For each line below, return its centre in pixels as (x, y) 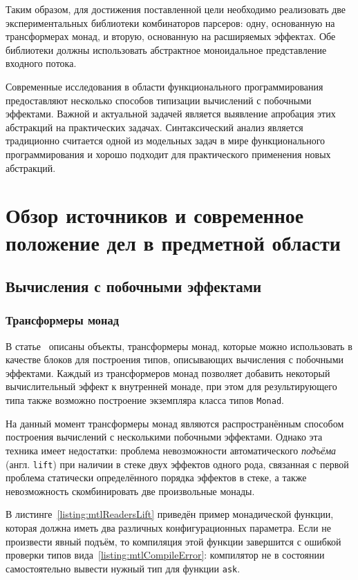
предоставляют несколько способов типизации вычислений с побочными (159, 100)
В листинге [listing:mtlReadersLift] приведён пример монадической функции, (170, 514)
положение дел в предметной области (173, 242)
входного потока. (41, 63)
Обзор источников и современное (155, 215)
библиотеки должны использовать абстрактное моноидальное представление (166, 49)
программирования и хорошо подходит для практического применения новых (168, 154)
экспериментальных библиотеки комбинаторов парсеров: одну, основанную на (170, 22)
